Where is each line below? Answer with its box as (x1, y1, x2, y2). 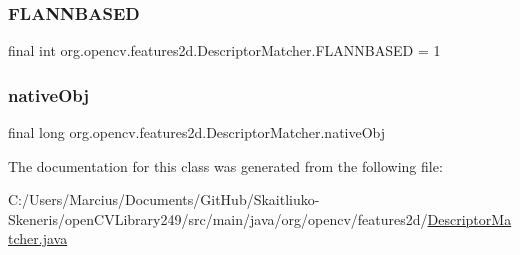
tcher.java (8, 228, 68, 249)
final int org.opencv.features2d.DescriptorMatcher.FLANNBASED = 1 (8, 40, 441, 61)
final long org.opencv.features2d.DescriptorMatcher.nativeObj (8, 122, 386, 143)
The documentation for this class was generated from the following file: (8, 155, 443, 176)
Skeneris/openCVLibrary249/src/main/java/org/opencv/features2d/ (8, 208, 428, 229)
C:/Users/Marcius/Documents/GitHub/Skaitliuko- (8, 189, 320, 210)
